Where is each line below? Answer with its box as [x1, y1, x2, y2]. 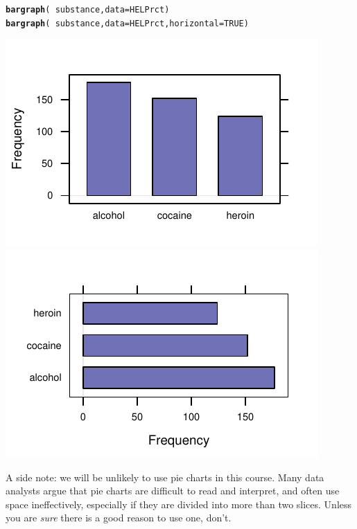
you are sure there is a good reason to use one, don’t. [6, 510, 232, 525]
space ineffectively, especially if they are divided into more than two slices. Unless [6, 496, 352, 511]
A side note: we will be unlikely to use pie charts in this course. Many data [6, 469, 324, 484]
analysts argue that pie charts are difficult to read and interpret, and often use [6, 483, 340, 498]
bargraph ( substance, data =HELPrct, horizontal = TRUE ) [6, 18, 249, 28]
